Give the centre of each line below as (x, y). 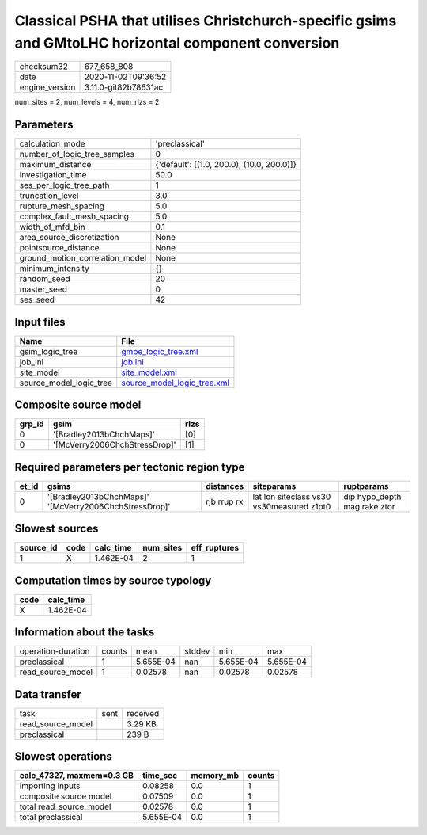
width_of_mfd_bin (53, 227)
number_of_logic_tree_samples (77, 154)
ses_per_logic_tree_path (64, 185)
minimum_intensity (55, 269)
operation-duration (55, 651)
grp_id (32, 424)
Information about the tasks (85, 633)
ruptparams (366, 486)
